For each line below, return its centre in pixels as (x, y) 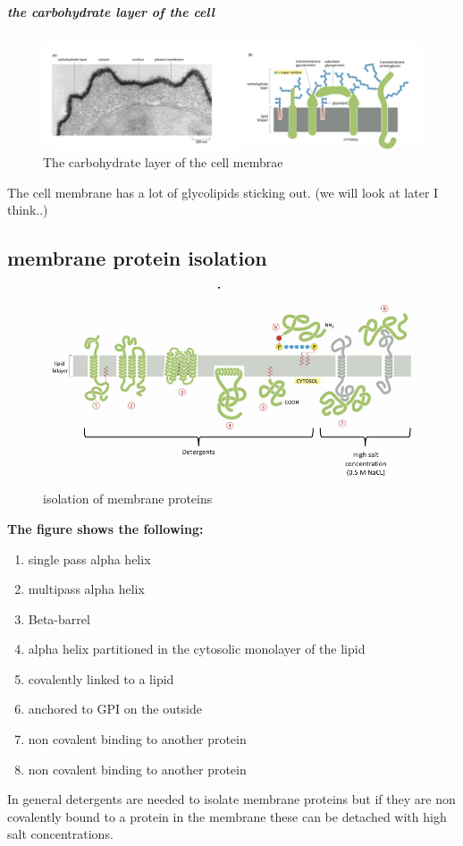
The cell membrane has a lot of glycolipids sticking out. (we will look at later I (223, 192)
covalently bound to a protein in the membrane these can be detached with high (227, 816)
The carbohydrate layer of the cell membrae (163, 162)
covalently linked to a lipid (101, 678)
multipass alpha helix (86, 589)
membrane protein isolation (137, 258)
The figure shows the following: (105, 528)
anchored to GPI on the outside (115, 709)
